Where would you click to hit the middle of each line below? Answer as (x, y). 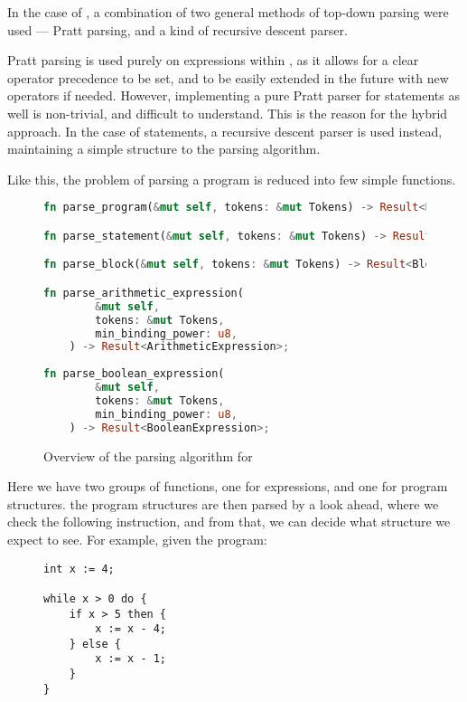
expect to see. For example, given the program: (137, 539)
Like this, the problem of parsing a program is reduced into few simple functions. (232, 179)
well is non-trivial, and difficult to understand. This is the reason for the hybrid (228, 113)
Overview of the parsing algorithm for (148, 455)
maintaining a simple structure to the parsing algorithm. (164, 149)
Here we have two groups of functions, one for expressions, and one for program (228, 486)
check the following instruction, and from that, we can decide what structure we (229, 522)
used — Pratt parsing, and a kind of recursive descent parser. (177, 29)
